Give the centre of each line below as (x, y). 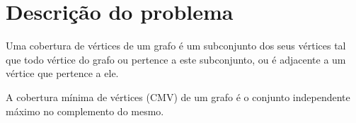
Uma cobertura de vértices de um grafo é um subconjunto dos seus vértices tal (176, 46)
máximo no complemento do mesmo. (85, 111)
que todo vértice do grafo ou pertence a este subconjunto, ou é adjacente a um (176, 59)
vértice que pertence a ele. (62, 73)
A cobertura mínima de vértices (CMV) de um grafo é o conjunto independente (178, 96)
